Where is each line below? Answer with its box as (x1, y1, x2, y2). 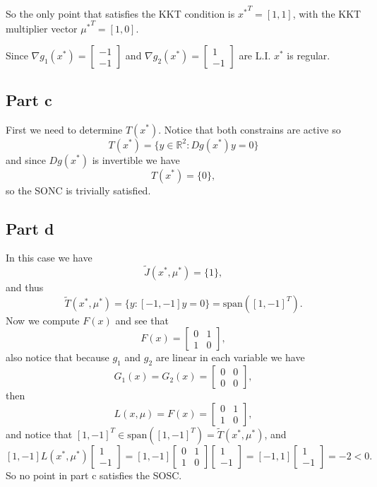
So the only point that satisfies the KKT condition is (6, 6, 235, 20)
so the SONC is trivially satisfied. (6, 182, 151, 197)
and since (6, 152, 46, 167)
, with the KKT (292, 6, 361, 20)
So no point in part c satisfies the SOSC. (6, 467, 182, 482)
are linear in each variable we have (155, 350, 305, 365)
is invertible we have (92, 152, 180, 167)
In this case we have (6, 250, 92, 265)
